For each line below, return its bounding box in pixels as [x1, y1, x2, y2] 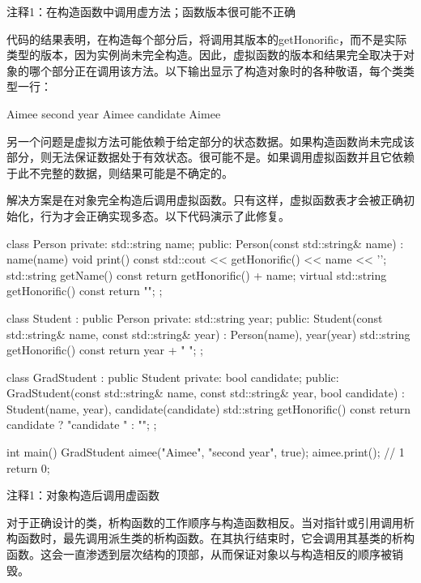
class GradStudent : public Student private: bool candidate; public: [6, 368, 339, 385]
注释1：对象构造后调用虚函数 [6, 487, 159, 504]
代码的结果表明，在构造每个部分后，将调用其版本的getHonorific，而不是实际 [6, 30, 407, 47]
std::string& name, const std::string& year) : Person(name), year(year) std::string [6, 325, 410, 342]
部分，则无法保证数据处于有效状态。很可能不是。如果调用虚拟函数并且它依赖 [6, 148, 415, 165]
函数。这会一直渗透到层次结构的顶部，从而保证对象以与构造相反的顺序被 [6, 546, 392, 563]
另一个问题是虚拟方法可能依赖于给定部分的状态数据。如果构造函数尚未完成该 [6, 132, 415, 149]
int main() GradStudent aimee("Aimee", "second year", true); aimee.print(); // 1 [6, 444, 405, 461]
